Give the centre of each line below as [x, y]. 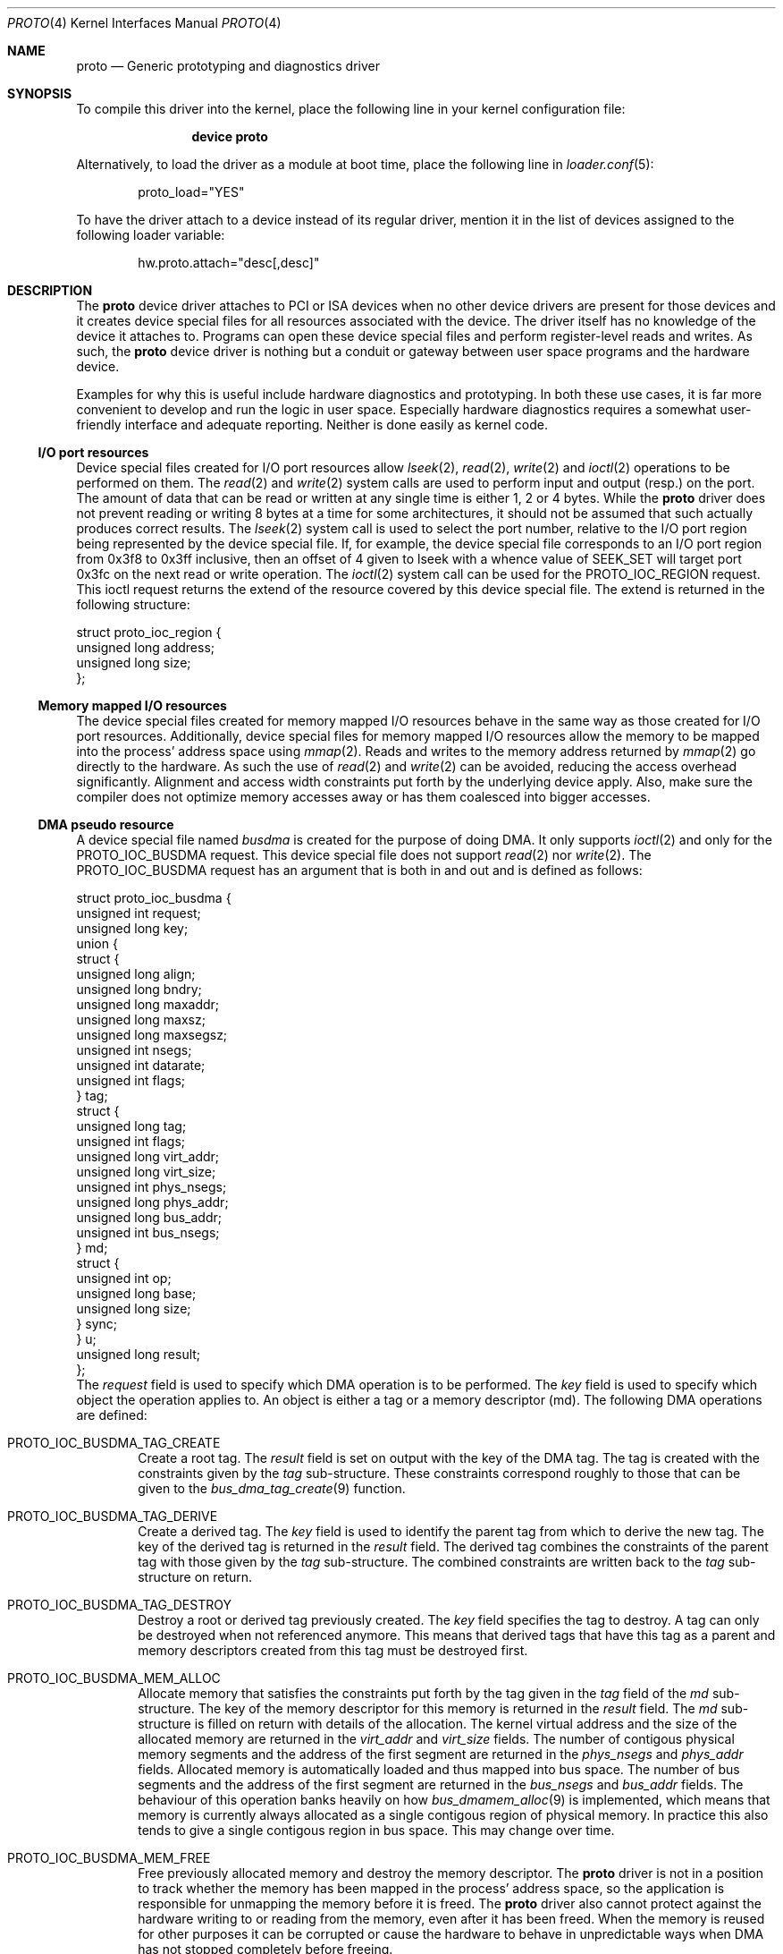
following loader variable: [151, 235]
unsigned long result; [139, 1354]
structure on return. [195, 1577]
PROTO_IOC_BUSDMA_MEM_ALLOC [114, 1678]
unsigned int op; [124, 1278]
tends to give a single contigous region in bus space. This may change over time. [376, 1830]
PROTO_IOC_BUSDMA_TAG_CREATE [114, 1443]
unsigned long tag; [131, 1126]
